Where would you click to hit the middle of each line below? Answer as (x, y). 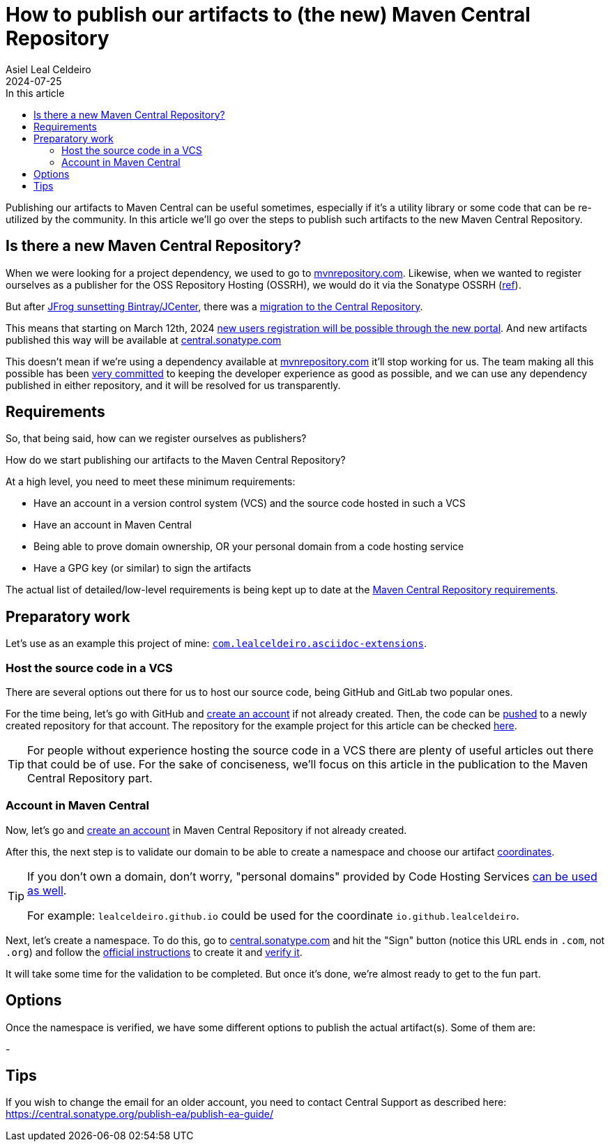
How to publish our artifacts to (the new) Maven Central (268, 15)
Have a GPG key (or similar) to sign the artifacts (143, 568)
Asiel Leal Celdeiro (48, 69)
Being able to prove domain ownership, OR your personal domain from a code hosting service (249, 547)
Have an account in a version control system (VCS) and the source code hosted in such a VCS (250, 503)
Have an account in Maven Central (113, 525)
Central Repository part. (90, 778)
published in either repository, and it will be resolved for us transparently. (173, 385)
